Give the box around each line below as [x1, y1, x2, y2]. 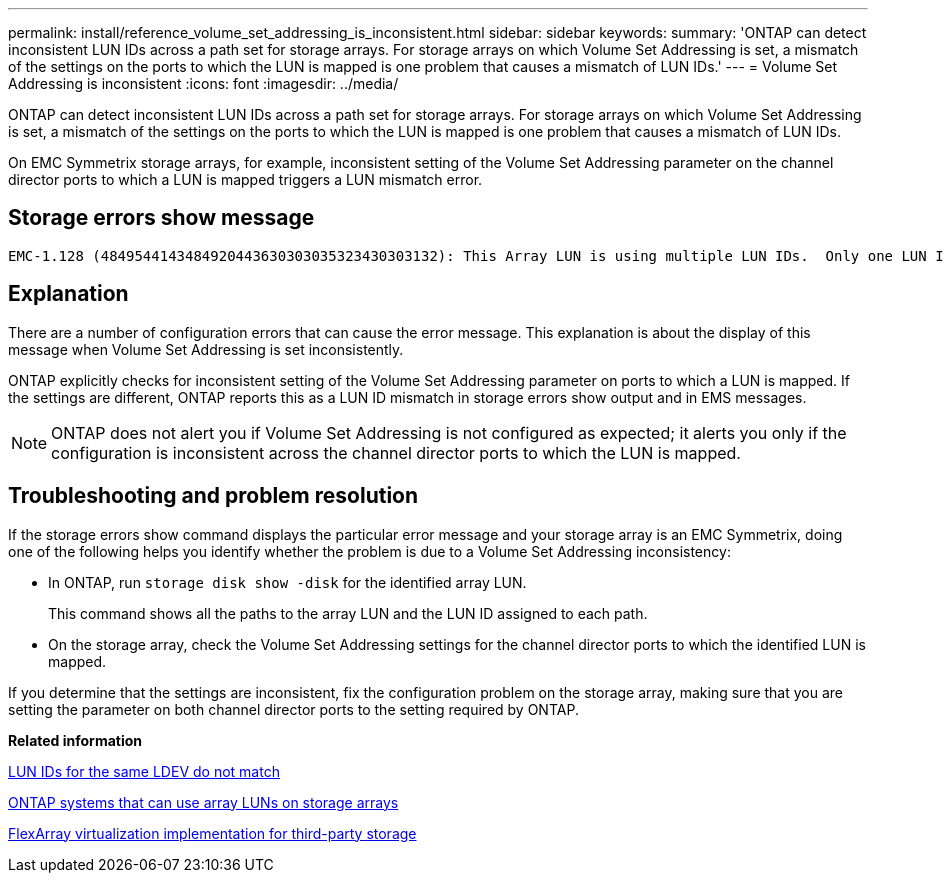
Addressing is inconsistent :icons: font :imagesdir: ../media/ [8, 75, 399, 92]
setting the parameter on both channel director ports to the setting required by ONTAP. [8, 700, 579, 718]
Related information [8, 731, 143, 749]
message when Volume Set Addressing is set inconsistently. [8, 340, 404, 358]
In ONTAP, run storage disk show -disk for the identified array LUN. [48, 573, 527, 591]
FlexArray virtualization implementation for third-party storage [8, 824, 417, 842]
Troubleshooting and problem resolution [8, 483, 419, 509]
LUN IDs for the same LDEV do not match [8, 762, 280, 780]
